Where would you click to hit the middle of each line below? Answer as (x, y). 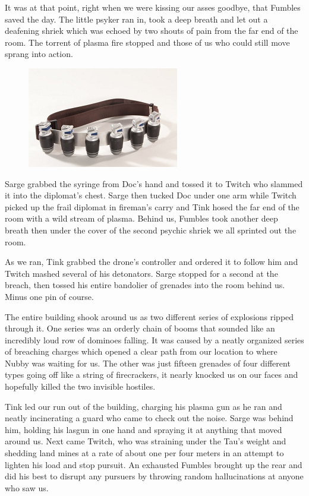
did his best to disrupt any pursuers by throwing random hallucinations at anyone (154, 476)
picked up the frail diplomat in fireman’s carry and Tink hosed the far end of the (152, 206)
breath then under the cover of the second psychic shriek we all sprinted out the (151, 230)
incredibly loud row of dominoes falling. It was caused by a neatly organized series (154, 339)
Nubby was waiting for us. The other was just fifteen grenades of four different (148, 363)
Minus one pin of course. (49, 296)
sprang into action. (39, 54)
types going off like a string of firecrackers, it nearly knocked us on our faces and (152, 375)
